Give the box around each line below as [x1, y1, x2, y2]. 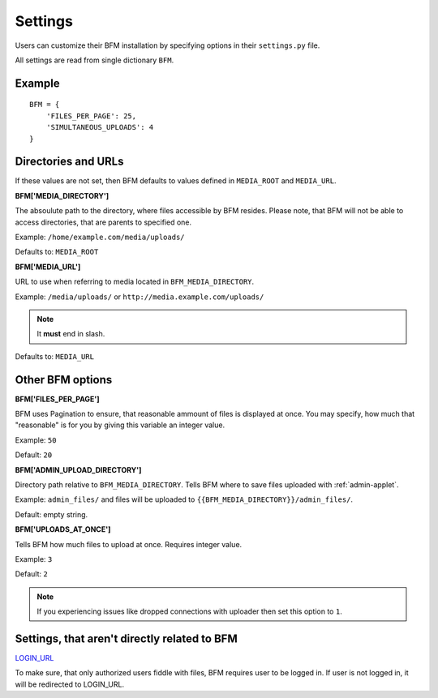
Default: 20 [15, 450, 53, 460]
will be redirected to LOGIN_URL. [15, 679, 125, 689]
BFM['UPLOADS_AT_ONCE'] [15, 525, 111, 534]
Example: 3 [15, 554, 53, 563]
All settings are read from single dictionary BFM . [15, 55, 174, 65]
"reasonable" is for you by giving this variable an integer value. [15, 420, 225, 430]
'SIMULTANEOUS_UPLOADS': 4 [45, 122, 154, 132]
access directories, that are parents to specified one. [15, 217, 192, 227]
